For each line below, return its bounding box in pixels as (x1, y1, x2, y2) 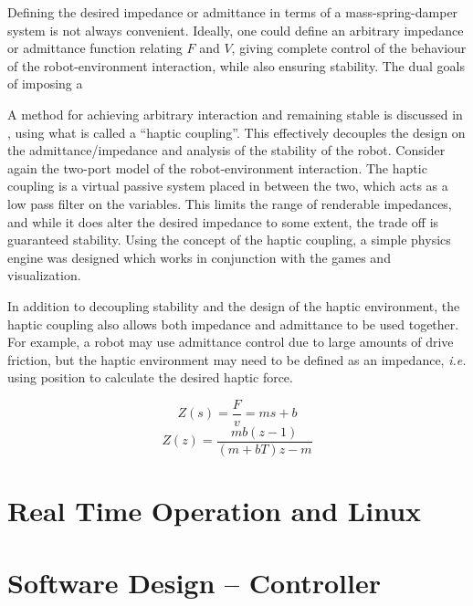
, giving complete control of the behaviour (231, 38, 467, 57)
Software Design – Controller (7, 563, 381, 601)
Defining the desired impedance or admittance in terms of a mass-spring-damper (7, 3, 458, 21)
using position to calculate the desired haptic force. (7, 368, 293, 387)
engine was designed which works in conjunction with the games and (7, 247, 391, 266)
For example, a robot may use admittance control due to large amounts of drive (7, 332, 454, 351)
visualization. (7, 266, 81, 285)
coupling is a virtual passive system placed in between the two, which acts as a (7, 176, 448, 195)
